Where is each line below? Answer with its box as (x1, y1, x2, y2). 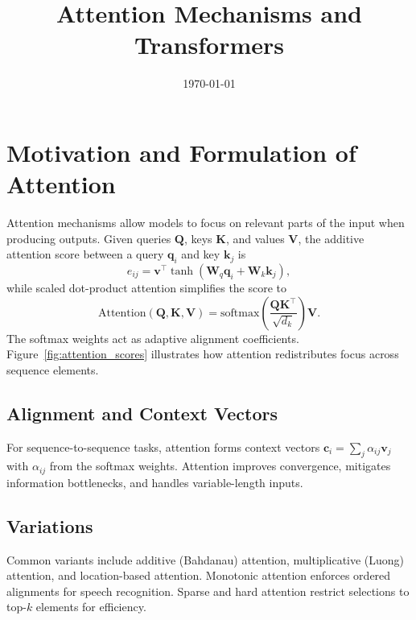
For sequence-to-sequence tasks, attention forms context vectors (6, 438, 320, 455)
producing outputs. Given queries (6, 229, 171, 246)
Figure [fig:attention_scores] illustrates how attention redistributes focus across (6, 345, 399, 362)
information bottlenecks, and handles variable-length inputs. (6, 473, 303, 490)
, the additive (298, 229, 365, 246)
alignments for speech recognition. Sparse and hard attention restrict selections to (6, 582, 410, 599)
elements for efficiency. (35, 598, 146, 615)
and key (181, 246, 220, 262)
